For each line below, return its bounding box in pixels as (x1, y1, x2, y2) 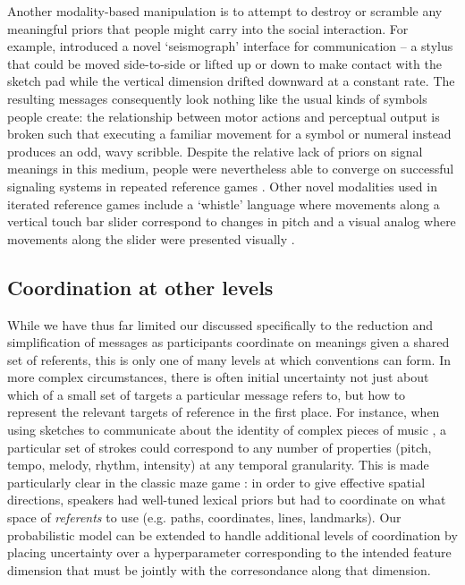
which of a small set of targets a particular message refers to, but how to (7, 385, 406, 403)
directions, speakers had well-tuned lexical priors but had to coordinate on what (7, 490, 446, 509)
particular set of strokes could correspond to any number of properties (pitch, (7, 437, 432, 456)
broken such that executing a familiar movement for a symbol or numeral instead (7, 124, 452, 143)
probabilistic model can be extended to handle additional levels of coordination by (7, 525, 458, 544)
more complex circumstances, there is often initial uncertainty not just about (7, 368, 429, 386)
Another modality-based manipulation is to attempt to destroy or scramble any (7, 2, 443, 20)
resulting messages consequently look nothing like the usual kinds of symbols (7, 89, 427, 107)
